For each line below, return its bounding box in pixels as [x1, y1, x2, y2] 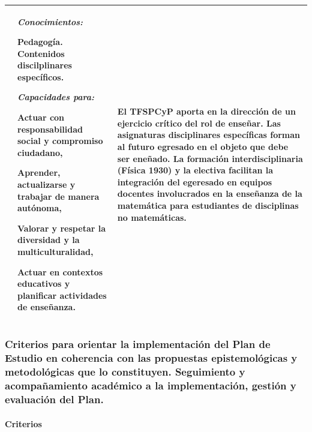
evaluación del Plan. [5, 392, 104, 407]
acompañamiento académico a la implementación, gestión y [5, 378, 296, 393]
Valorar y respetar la [17, 221, 106, 234]
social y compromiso [17, 134, 103, 147]
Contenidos [17, 47, 65, 59]
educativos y [17, 277, 70, 290]
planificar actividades [17, 289, 107, 301]
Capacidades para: [17, 91, 95, 103]
